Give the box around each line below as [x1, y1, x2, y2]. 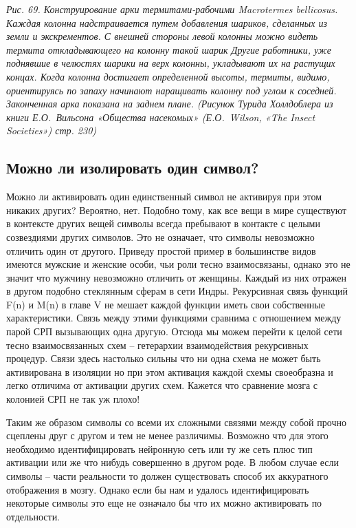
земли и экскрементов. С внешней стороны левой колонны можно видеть [6, 29, 318, 43]
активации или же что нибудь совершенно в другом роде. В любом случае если [6, 455, 340, 469]
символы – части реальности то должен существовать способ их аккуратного [6, 469, 329, 483]
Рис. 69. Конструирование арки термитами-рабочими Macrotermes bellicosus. [6, 2, 338, 16]
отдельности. [6, 509, 60, 523]
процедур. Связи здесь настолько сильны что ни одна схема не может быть [6, 351, 321, 366]
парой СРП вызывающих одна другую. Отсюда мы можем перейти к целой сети [6, 324, 342, 339]
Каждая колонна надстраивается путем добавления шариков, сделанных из [6, 15, 327, 30]
